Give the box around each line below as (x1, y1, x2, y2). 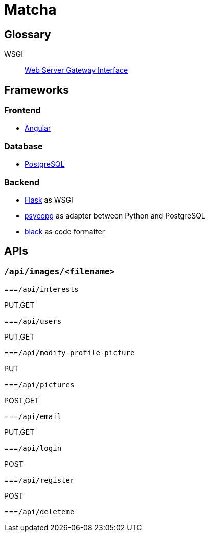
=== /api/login (4, 444, 62, 453)
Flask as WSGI (25, 195, 73, 204)
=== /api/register (4, 475, 75, 485)
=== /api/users (4, 316, 62, 326)
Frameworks (4, 83, 69, 96)
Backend (4, 176, 40, 187)
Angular (25, 124, 51, 133)
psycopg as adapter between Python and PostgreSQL (25, 211, 205, 220)
